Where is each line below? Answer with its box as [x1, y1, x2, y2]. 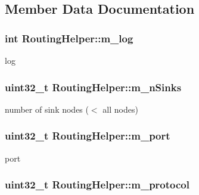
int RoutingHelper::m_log [5, 30, 133, 45]
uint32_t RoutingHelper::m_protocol [5, 177, 189, 192]
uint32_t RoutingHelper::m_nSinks [5, 79, 182, 94]
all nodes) [102, 103, 138, 115]
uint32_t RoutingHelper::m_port [5, 128, 170, 143]
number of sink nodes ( [5, 103, 89, 115]
